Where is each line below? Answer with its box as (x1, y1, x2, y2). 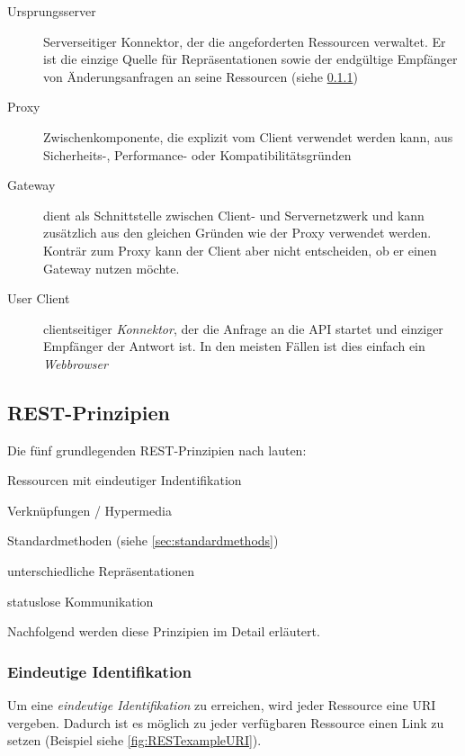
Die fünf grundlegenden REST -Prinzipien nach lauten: (7, 440, 307, 459)
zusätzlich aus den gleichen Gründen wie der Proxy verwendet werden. (43, 223, 432, 242)
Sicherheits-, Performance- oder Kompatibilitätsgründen (43, 145, 352, 164)
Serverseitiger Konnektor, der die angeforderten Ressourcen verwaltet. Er (43, 31, 446, 50)
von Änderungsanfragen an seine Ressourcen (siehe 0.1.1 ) (43, 67, 358, 85)
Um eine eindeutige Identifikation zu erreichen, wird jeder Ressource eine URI (7, 696, 436, 715)
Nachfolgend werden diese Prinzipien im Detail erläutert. (7, 622, 320, 641)
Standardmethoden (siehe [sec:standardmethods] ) (7, 531, 279, 550)
